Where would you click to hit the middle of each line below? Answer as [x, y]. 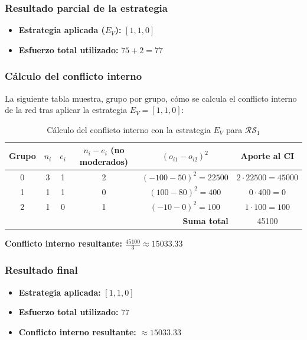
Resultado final [41, 270]
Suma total [205, 221]
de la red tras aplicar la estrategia [66, 110]
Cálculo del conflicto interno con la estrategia [129, 129]
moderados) [104, 161]
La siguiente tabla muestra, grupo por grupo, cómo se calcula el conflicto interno [151, 98]
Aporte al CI [267, 156]
